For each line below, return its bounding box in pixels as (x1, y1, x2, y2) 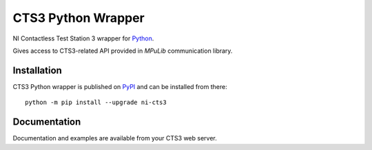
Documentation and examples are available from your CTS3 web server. (12, 134, 217, 142)
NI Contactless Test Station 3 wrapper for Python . (12, 34, 154, 42)
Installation (12, 64, 62, 76)
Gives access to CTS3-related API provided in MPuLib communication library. (12, 47, 233, 55)
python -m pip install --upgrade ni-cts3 (25, 99, 167, 106)
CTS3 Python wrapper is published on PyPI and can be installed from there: (12, 82, 227, 90)
